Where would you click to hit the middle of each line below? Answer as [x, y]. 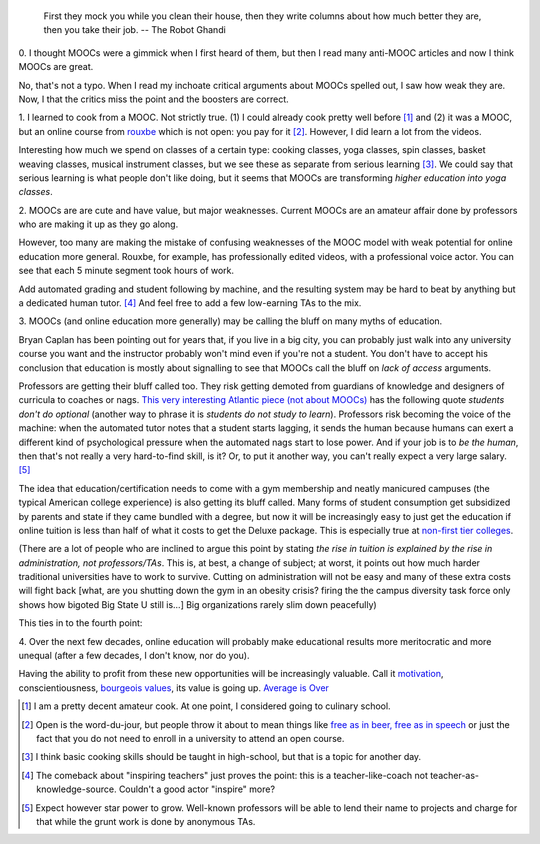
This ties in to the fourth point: [80, 623]
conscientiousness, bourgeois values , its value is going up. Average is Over [174, 687]
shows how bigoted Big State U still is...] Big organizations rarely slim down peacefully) [197, 604]
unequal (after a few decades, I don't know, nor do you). [134, 656]
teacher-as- [455, 775]
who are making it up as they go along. [98, 224]
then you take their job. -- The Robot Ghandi [135, 30]
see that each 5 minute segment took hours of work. [126, 271]
